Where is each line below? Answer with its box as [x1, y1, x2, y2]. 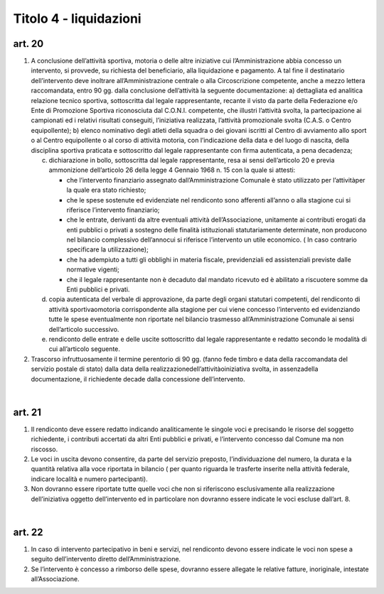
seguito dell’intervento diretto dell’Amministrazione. [31, 555, 181, 563]
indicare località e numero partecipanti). [31, 475, 149, 483]
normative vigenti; [66, 265, 120, 274]
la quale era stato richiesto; [66, 185, 146, 195]
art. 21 [13, 406, 42, 418]
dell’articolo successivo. [48, 325, 119, 333]
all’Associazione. [31, 575, 80, 583]
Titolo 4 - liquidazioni [13, 11, 142, 26]
